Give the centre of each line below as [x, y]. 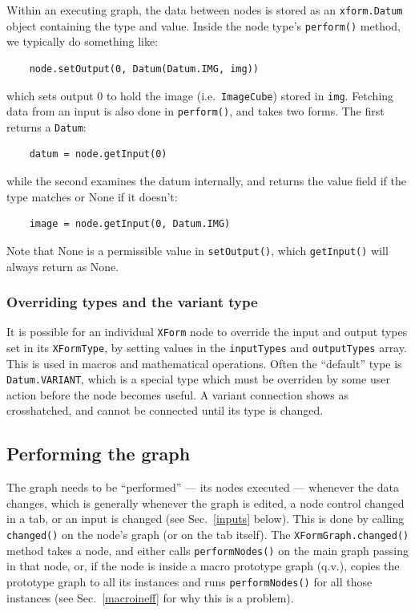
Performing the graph [99, 454]
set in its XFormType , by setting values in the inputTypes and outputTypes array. [207, 347]
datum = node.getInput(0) [98, 154]
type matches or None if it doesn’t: [92, 196]
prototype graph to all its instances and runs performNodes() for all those [189, 581]
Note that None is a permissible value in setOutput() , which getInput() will [197, 250]
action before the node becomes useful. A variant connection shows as [178, 394]
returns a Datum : [46, 126]
